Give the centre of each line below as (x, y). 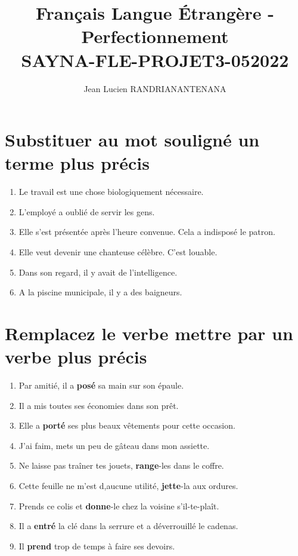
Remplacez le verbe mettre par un (149, 333)
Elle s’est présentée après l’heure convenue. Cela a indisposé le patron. (147, 232)
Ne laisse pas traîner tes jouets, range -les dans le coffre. (121, 465)
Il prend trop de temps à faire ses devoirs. (97, 546)
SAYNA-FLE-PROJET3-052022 (155, 59)
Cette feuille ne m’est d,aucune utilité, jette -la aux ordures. (128, 486)
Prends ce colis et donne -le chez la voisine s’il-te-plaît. (119, 505)
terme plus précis (77, 163)
